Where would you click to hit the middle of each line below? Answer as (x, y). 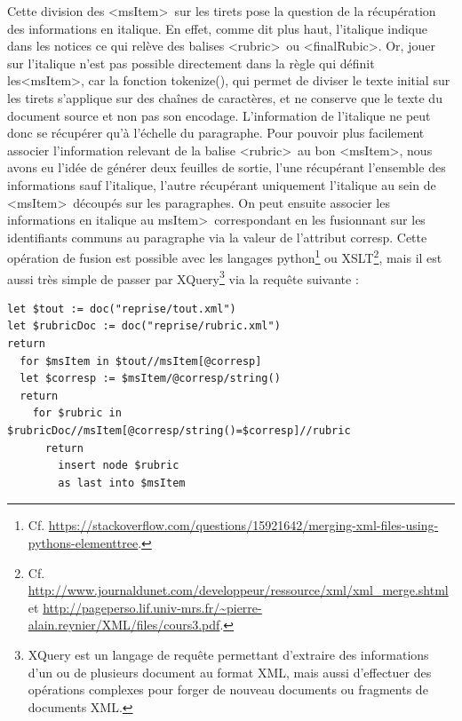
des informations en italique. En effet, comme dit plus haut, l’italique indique (218, 28)
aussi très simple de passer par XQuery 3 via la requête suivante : (183, 277)
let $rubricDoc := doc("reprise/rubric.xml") (144, 326)
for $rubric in (77, 413)
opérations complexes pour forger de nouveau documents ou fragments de (228, 689)
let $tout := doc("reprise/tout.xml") (122, 309)
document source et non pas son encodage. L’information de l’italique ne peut (219, 115)
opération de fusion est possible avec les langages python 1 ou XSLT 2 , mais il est (225, 256)
